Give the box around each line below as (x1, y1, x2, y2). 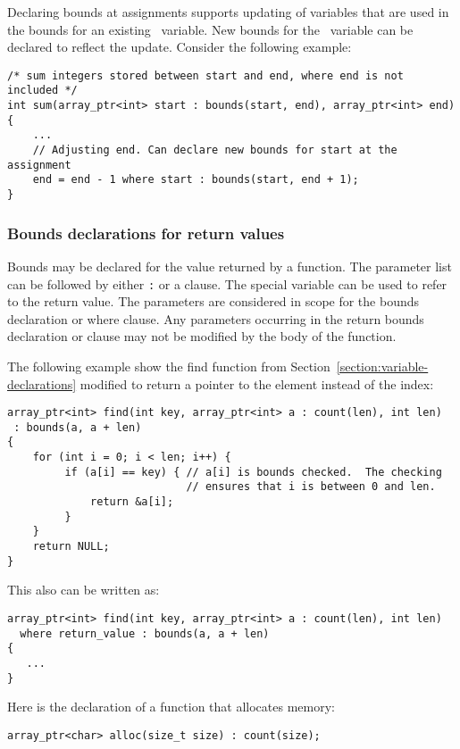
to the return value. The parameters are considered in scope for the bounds (7, 292, 420, 311)
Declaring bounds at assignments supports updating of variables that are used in (7, 3, 449, 21)
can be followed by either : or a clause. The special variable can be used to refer (7, 274, 447, 293)
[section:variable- (336, 356, 429, 375)
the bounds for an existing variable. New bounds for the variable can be (7, 20, 414, 38)
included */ (7, 84, 78, 97)
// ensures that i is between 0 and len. (186, 480, 436, 494)
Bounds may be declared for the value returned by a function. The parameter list (7, 256, 452, 275)
